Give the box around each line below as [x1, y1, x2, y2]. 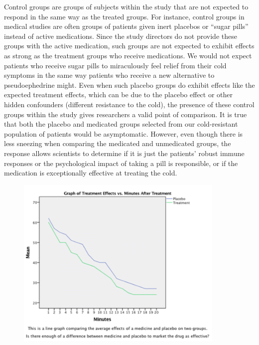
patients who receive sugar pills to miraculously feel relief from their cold [4, 60, 227, 70]
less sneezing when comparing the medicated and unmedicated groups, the [4, 138, 231, 149]
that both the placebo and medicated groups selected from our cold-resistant [4, 119, 238, 129]
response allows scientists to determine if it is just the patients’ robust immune [4, 148, 245, 158]
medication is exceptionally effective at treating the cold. [4, 168, 177, 178]
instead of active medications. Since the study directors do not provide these [4, 30, 237, 41]
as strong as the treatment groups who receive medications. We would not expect [4, 50, 252, 60]
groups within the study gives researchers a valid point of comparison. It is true [4, 109, 247, 119]
